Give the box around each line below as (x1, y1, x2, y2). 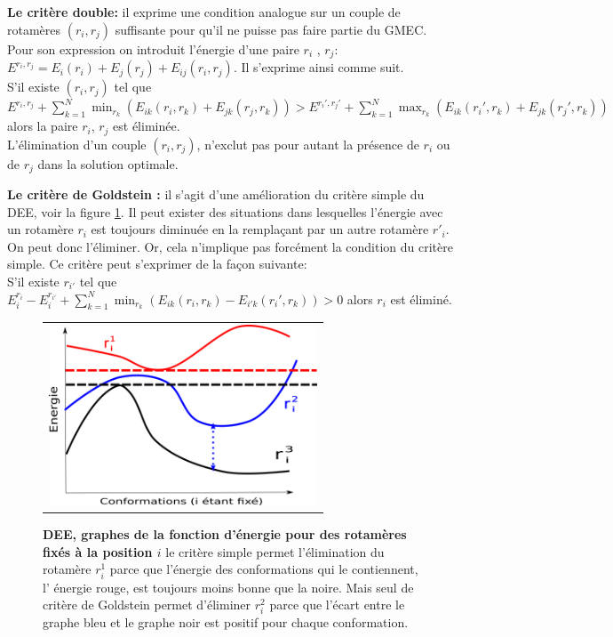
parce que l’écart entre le (269, 595, 405, 614)
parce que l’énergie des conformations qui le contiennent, (109, 560, 418, 578)
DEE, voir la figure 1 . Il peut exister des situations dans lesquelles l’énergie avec (7, 202, 443, 221)
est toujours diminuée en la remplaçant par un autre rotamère (91, 220, 429, 238)
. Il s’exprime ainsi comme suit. (233, 58, 404, 77)
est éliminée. (113, 117, 180, 135)
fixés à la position (43, 542, 153, 560)
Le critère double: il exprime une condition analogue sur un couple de (7, 3, 401, 20)
